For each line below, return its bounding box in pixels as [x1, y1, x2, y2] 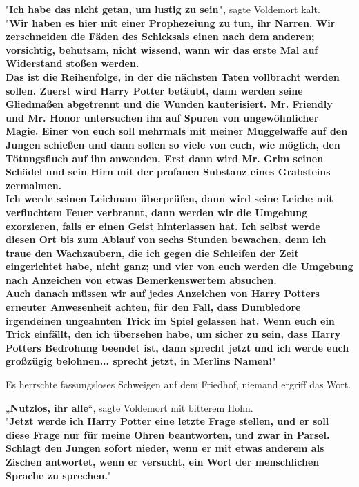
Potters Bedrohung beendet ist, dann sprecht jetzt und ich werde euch [6, 340, 349, 354]
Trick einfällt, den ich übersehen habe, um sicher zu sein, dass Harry [6, 327, 341, 341]
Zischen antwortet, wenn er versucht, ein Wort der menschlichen [6, 455, 320, 468]
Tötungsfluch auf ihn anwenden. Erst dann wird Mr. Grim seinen [6, 151, 324, 165]
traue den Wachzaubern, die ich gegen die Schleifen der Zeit [6, 245, 299, 260]
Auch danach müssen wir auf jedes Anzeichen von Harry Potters [6, 286, 320, 300]
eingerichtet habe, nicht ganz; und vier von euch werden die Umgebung [6, 259, 353, 274]
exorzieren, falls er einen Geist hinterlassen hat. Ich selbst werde [6, 218, 320, 233]
